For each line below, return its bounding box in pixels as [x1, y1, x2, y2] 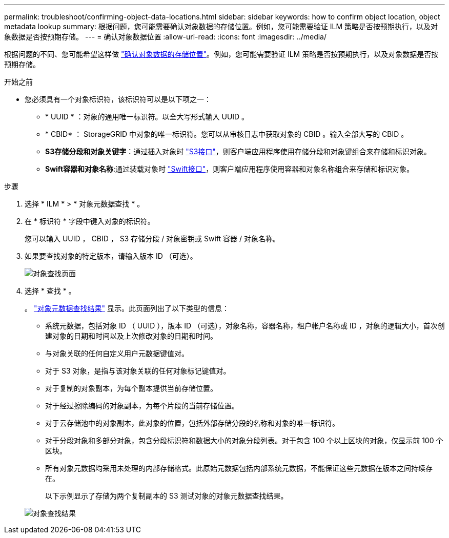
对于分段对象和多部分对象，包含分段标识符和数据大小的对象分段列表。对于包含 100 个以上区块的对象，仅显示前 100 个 [45, 436, 443, 445]
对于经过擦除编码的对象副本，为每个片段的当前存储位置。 [45, 401, 239, 410]
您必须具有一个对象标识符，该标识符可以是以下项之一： [25, 95, 211, 104]
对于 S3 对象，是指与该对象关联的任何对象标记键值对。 [45, 366, 231, 375]
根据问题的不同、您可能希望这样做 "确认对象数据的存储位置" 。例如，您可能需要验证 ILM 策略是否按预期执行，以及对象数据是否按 [4, 50, 439, 58]
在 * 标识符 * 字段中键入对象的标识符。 [25, 217, 155, 225]
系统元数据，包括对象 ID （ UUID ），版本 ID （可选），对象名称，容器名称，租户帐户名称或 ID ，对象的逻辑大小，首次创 [45, 321, 445, 330]
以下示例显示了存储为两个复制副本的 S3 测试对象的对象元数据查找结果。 [45, 491, 288, 500]
